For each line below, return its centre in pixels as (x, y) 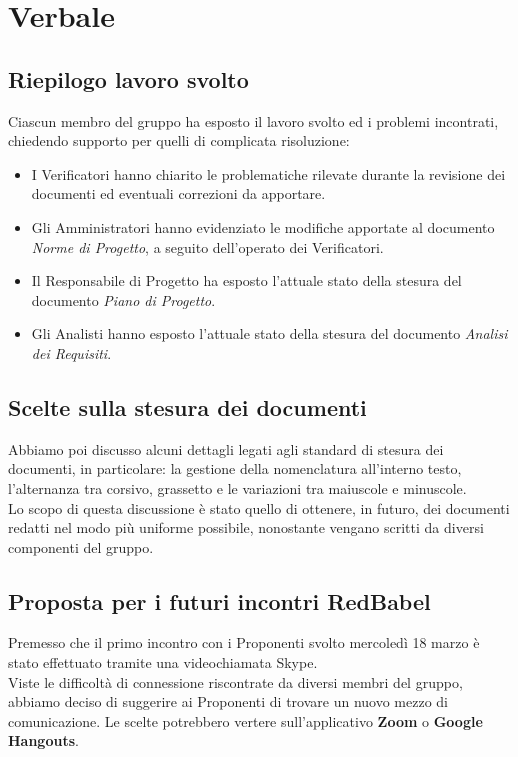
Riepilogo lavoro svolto (128, 78)
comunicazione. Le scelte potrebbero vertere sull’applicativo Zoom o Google (245, 720)
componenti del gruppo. (81, 546)
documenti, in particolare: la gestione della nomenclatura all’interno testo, (235, 468)
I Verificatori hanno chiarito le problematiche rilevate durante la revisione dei (268, 173)
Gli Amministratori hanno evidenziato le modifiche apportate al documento (263, 226)
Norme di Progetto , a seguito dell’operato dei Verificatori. (207, 246)
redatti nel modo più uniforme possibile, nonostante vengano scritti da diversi (246, 527)
